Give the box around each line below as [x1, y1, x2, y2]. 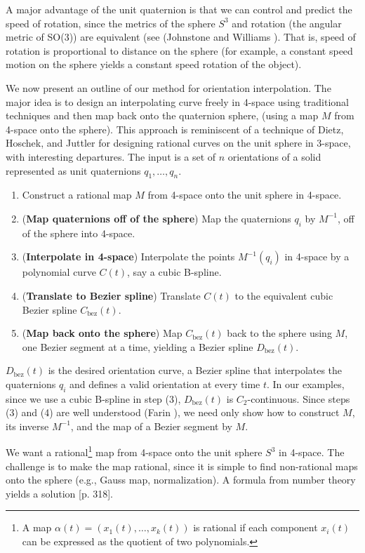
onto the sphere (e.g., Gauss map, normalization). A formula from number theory [6, 472, 356, 487]
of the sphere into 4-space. [22, 225, 135, 240]
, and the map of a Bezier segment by [70, 418, 232, 433]
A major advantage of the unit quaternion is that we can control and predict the [6, 2, 352, 16]
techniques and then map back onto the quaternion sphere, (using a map [6, 108, 319, 123]
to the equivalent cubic [234, 288, 333, 302]
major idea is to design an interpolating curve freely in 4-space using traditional [6, 94, 349, 109]
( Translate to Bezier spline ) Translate [22, 288, 201, 302]
